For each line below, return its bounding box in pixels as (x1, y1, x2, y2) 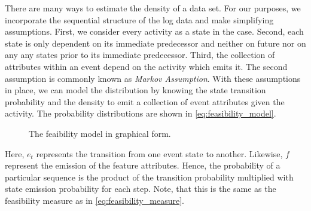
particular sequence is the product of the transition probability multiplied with (5, 170, 294, 183)
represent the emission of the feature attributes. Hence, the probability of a (5, 159, 280, 172)
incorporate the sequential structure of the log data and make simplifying (5, 13, 274, 26)
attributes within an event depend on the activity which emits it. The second (5, 60, 288, 72)
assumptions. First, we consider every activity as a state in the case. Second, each (5, 25, 304, 38)
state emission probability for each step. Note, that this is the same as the (5, 182, 276, 195)
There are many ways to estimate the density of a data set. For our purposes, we (5, 2, 301, 14)
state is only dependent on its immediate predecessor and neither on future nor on (5, 36, 306, 49)
